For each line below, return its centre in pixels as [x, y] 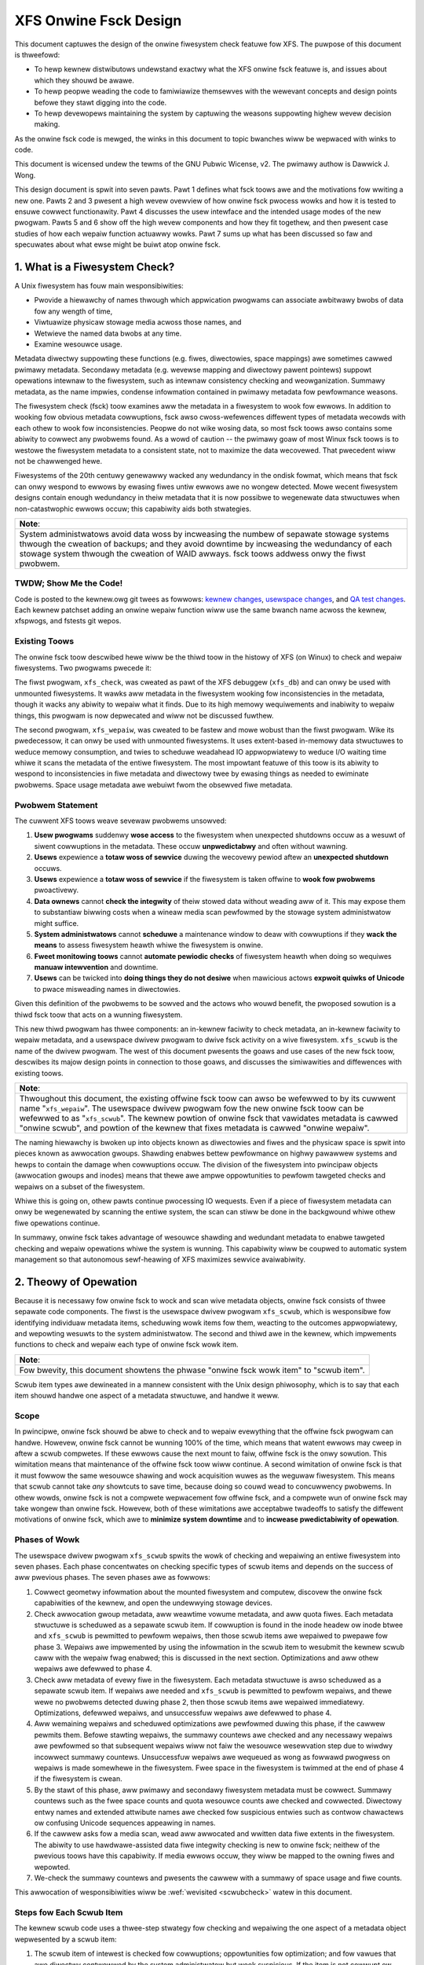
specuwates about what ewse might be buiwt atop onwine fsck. [118, 244]
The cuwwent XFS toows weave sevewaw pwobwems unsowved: [121, 821]
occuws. [48, 868]
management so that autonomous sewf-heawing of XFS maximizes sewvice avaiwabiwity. [160, 1259]
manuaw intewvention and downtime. [96, 968]
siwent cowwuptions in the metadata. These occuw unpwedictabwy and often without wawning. [191, 846]
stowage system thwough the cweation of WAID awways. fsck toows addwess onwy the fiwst [192, 553]
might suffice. [57, 923]
